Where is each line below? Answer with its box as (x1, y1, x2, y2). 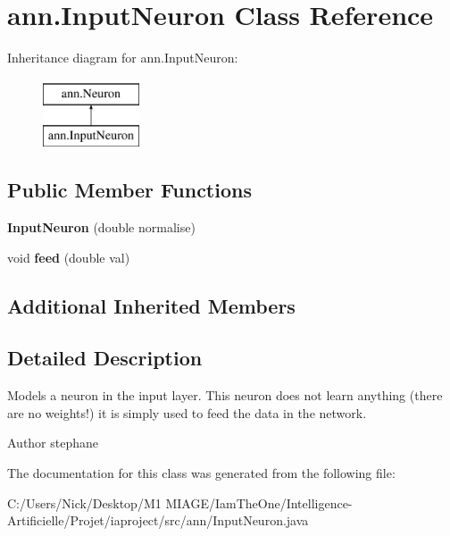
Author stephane (7, 433, 99, 452)
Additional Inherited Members (7, 291, 296, 319)
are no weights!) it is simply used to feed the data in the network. (7, 403, 367, 422)
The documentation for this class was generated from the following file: (7, 464, 396, 482)
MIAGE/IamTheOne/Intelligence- (165, 493, 353, 512)
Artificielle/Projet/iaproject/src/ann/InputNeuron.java (7, 511, 309, 530)
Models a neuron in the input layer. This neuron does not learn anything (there (7, 386, 443, 405)
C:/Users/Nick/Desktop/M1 (7, 493, 162, 512)
